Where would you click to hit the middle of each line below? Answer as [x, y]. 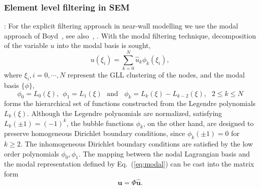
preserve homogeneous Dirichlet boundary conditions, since [95, 133]
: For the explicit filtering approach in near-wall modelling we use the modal [121, 26]
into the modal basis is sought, [104, 45]
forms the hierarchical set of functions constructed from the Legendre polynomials [130, 103]
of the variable [26, 45]
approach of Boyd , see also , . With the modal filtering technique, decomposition [130, 35]
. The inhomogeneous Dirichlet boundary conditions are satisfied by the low [137, 144]
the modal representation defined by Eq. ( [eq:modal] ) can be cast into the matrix [129, 164]
